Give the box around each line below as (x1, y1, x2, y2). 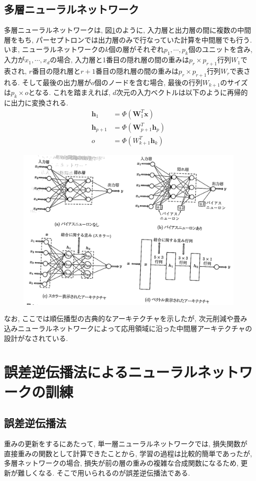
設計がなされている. (4, 333, 68, 343)
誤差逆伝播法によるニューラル (4, 362, 198, 382)
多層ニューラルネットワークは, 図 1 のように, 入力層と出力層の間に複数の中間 (4, 25, 252, 35)
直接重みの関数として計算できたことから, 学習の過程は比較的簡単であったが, (4, 448, 252, 458)
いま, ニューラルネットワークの (4, 44, 105, 54)
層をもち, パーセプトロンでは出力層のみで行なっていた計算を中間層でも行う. (4, 34, 252, 45)
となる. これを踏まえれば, (28, 87, 111, 97)
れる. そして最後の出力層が (4, 77, 91, 87)
